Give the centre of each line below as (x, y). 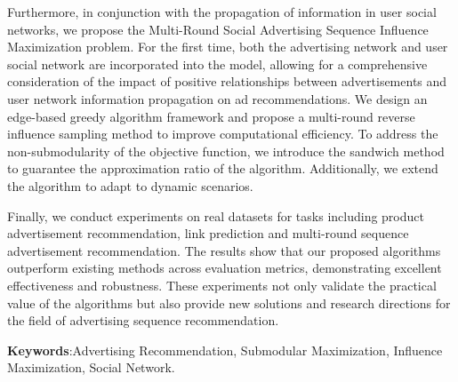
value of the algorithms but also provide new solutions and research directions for (229, 302)
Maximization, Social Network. (91, 367)
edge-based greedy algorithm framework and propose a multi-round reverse (211, 116)
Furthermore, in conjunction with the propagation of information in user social (222, 12)
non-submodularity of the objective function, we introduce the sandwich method (226, 151)
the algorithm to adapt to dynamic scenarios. (130, 185)
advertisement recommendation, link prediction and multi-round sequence (208, 233)
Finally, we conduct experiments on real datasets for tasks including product (216, 215)
